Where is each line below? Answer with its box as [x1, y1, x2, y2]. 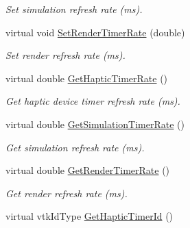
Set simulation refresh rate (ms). [5, 2, 143, 16]
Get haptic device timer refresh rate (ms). [5, 94, 180, 108]
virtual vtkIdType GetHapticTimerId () [5, 209, 174, 223]
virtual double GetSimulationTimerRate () [5, 116, 185, 131]
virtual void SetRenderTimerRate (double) [5, 25, 185, 39]
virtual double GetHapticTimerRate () [5, 71, 168, 85]
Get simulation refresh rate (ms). [5, 140, 145, 154]
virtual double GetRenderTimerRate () [5, 163, 170, 177]
